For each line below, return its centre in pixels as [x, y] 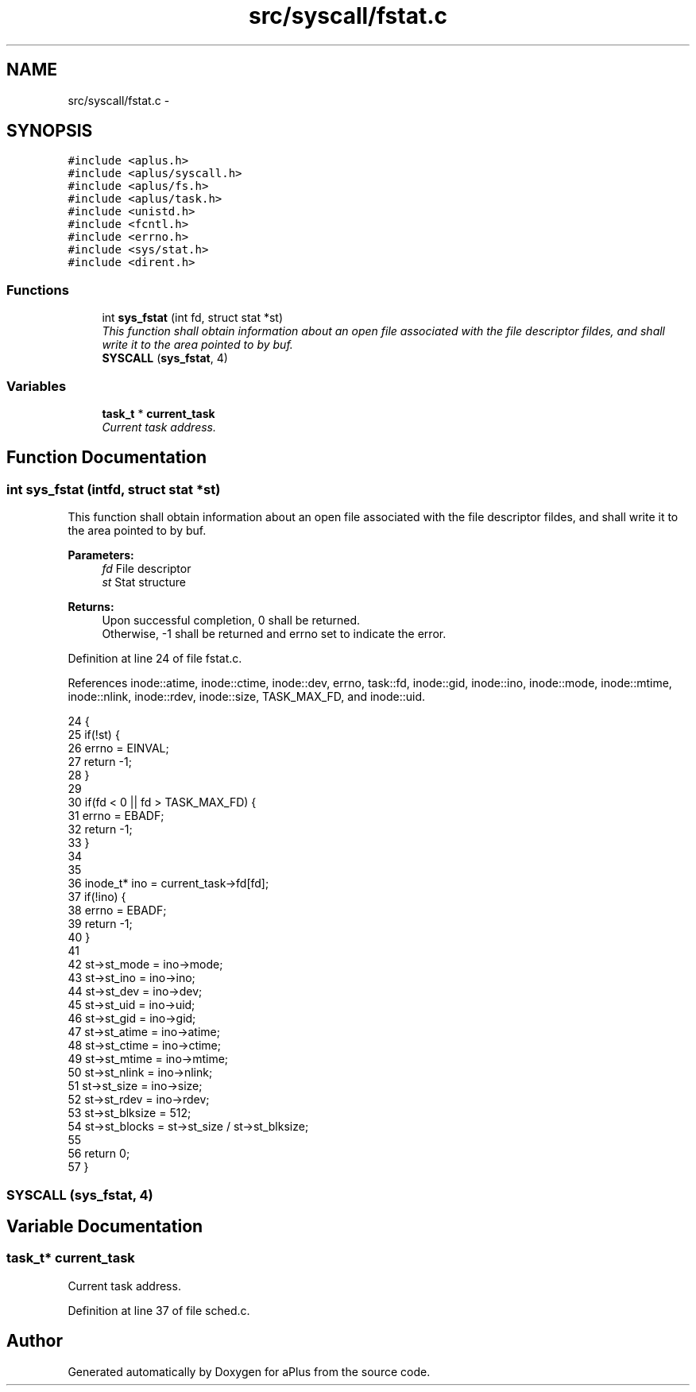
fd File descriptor [147, 569]
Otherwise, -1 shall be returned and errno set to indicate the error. [274, 634]
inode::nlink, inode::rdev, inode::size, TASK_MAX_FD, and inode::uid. [247, 697]
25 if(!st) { [94, 735]
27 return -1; [100, 762]
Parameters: [101, 555]
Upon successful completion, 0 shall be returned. [231, 621]
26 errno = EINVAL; [118, 748]
